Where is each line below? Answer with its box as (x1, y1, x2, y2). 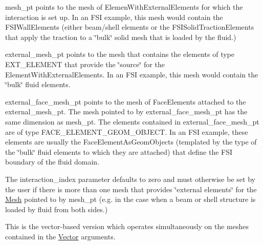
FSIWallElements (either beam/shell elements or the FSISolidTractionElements (5, 22, 254, 32)
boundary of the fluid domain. (5, 156, 100, 167)
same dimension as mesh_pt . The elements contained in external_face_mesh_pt (5, 116, 259, 127)
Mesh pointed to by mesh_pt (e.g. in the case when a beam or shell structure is (5, 194, 256, 205)
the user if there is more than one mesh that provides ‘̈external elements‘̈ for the (5, 183, 257, 194)
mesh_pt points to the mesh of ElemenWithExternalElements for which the (5, 2, 243, 12)
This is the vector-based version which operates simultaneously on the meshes (5, 221, 249, 232)
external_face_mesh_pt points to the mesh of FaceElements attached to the (5, 96, 246, 107)
